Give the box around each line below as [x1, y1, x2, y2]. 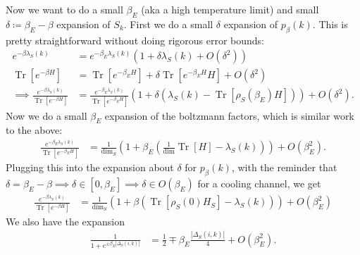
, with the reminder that [231, 160, 337, 175]
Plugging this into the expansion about [6, 160, 174, 175]
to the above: [6, 123, 63, 137]
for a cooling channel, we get [197, 176, 321, 191]
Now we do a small [6, 108, 87, 123]
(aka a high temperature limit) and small [141, 2, 319, 16]
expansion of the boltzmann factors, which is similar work [104, 108, 354, 123]
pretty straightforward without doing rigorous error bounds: [6, 32, 264, 47]
